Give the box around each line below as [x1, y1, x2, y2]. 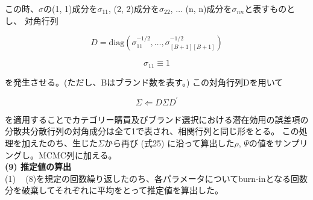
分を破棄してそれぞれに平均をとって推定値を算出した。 [5, 184, 224, 196]
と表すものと [244, 2, 296, 14]
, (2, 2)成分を [109, 2, 160, 14]
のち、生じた [46, 136, 98, 149]
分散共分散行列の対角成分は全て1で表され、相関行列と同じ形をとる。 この [5, 125, 299, 137]
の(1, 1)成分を [43, 2, 98, 14]
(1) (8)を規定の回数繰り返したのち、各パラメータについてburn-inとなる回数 [5, 172, 308, 184]
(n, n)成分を [185, 2, 232, 14]
